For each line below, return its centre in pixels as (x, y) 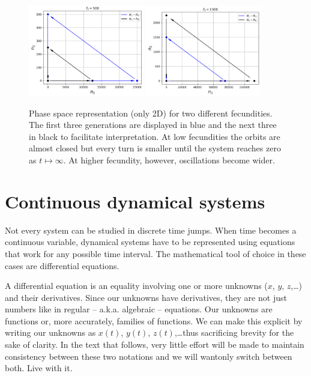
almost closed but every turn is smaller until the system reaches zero (155, 148)
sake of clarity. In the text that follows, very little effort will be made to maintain (155, 344)
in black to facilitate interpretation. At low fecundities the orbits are (155, 136)
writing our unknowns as (50, 332)
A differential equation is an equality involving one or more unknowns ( (136, 286)
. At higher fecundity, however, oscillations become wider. (169, 160)
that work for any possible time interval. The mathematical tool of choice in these (155, 253)
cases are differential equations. (62, 265)
